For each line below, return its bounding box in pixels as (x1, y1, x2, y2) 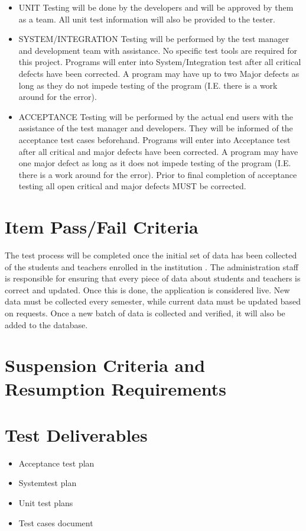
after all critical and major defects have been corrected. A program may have (18, 145, 298, 157)
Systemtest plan (18, 477, 77, 489)
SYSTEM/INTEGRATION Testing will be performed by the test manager (18, 33, 289, 45)
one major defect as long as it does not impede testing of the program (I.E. (18, 157, 291, 169)
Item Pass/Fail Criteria (5, 215, 198, 239)
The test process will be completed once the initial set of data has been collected (5, 249, 297, 261)
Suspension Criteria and (5, 353, 206, 377)
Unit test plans (18, 497, 73, 509)
